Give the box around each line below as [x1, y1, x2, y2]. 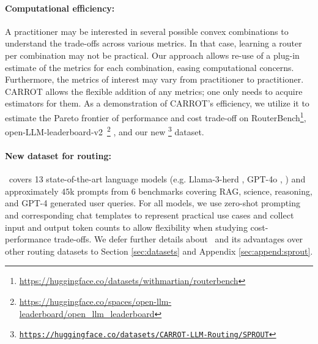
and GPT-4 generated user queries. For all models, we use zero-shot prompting [5, 196, 300, 209]
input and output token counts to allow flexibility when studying [5, 220, 248, 233]
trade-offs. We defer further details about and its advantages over [54, 233, 303, 245]
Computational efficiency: [5, 1, 115, 14]
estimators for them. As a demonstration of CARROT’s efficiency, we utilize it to [5, 97, 309, 110]
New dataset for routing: [5, 149, 111, 162]
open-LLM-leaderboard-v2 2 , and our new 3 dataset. [5, 124, 204, 138]
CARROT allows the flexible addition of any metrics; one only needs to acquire [5, 84, 303, 97]
